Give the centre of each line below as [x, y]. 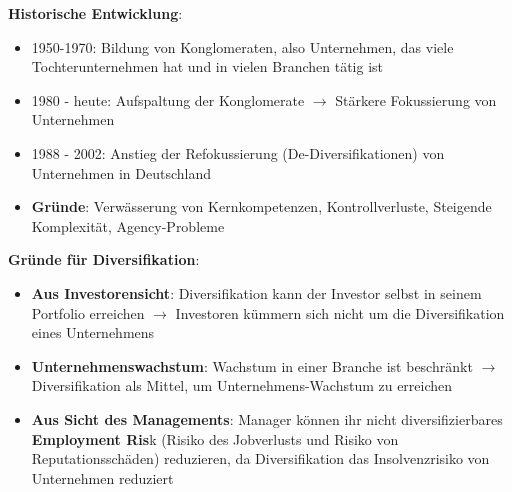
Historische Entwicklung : [95, 13]
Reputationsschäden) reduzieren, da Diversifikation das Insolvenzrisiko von [260, 458]
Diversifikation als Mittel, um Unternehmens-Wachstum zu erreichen [242, 385]
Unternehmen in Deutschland [121, 172]
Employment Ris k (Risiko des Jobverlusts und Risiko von [215, 438]
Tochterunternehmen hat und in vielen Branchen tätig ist [207, 66]
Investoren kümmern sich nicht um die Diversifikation [340, 312]
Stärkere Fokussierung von [416, 99]
